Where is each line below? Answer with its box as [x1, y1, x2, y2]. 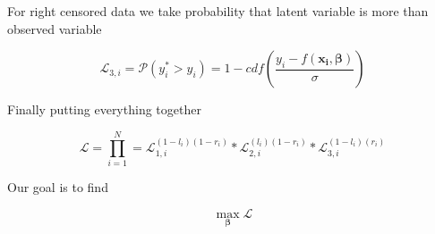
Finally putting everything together [7, 100, 201, 119]
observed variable [7, 19, 102, 38]
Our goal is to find [7, 177, 108, 196]
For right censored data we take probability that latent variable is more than [7, 2, 429, 20]
